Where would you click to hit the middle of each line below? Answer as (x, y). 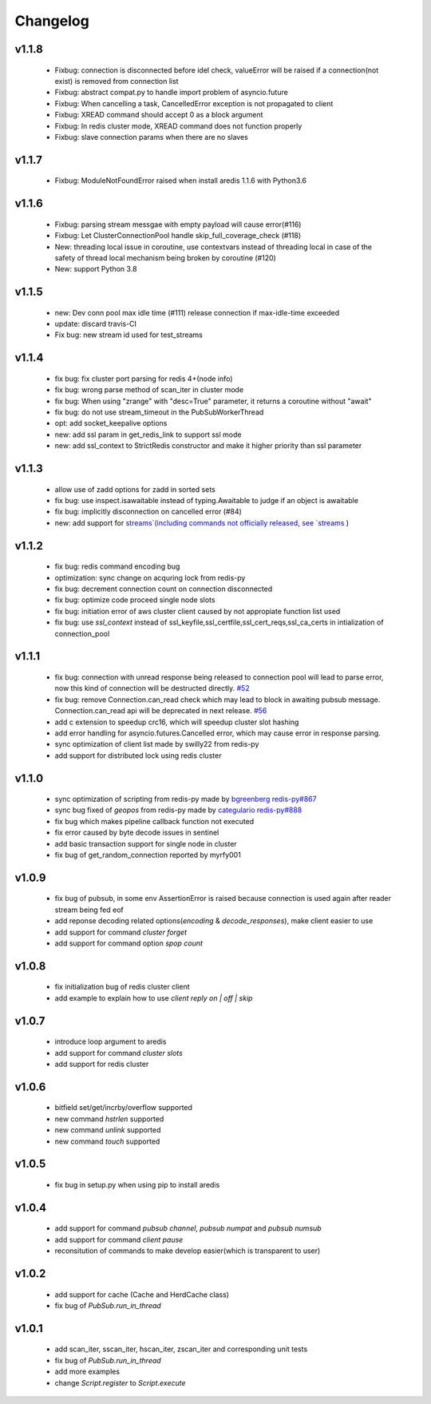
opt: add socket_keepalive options (111, 423)
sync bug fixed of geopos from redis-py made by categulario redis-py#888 (178, 810)
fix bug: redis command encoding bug (117, 566)
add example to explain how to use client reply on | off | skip (154, 997)
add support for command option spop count (129, 943)
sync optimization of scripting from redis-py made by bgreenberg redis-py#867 (186, 799)
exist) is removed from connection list (117, 81)
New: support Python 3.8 (96, 269)
